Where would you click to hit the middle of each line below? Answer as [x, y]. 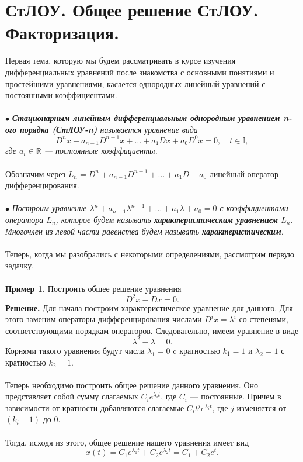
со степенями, [264, 319]
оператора [25, 219]
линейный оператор [244, 173]
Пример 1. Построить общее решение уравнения [93, 288]
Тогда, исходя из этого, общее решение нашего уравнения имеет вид [127, 442]
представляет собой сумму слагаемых [72, 396]
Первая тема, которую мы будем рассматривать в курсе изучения [121, 61]
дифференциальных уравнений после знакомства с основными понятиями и [140, 72]
